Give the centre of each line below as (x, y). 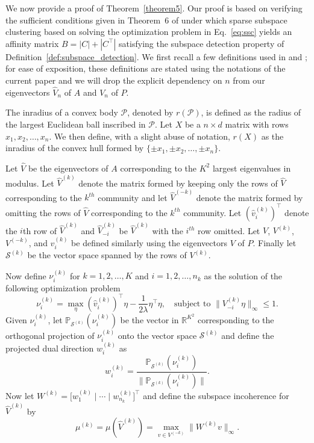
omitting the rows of (43, 212)
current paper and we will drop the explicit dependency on (114, 80)
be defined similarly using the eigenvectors (149, 242)
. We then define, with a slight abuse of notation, (140, 136)
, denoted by (150, 112)
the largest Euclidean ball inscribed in (76, 124)
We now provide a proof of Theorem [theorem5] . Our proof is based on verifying (154, 8)
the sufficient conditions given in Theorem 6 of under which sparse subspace (146, 20)
